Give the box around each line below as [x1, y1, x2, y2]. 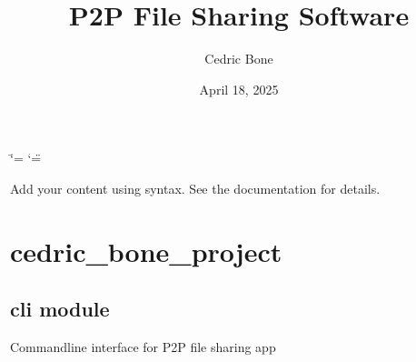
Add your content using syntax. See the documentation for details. [10, 178, 381, 197]
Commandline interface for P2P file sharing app [10, 337, 276, 357]
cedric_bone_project [10, 232, 282, 269]
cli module [10, 295, 110, 323]
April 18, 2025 [199, 79, 279, 98]
